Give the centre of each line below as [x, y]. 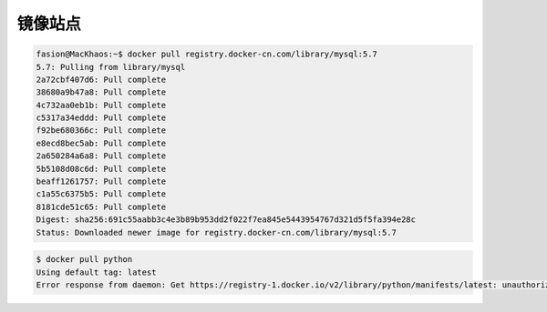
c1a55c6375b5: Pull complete [101, 194]
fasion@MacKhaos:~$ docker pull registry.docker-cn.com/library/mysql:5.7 [207, 54]
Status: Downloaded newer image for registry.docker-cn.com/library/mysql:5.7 [216, 232]
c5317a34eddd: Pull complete [101, 118]
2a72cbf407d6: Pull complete [101, 79]
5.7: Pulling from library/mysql [111, 67]
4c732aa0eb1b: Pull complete [101, 105]
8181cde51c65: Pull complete [101, 206]
